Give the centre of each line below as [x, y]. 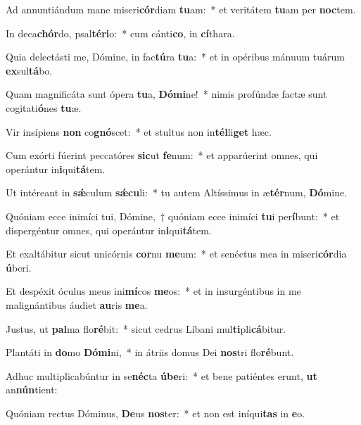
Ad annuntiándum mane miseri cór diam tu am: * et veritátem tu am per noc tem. [181, 9]
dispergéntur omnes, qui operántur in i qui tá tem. [109, 230]
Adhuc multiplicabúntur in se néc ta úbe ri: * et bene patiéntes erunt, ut [161, 375]
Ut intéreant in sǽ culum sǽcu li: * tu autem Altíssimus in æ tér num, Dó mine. [177, 192]
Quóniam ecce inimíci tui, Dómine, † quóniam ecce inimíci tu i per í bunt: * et [173, 216]
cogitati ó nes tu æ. [44, 107]
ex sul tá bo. [29, 70]
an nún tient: [32, 389]
